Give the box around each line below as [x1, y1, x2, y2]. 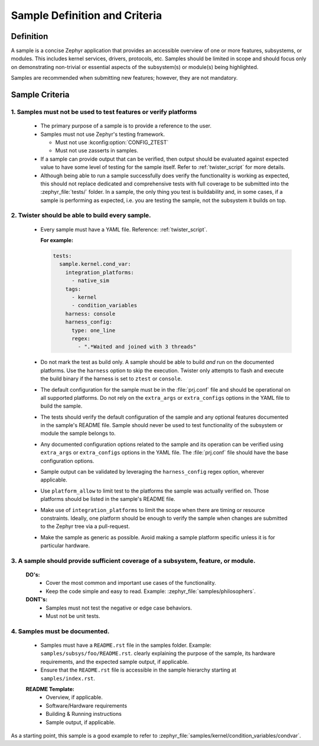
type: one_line [71, 327, 116, 334]
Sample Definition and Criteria [11, 9, 162, 22]
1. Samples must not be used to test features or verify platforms [11, 108, 197, 116]
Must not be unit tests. [45, 613, 100, 620]
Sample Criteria [11, 90, 70, 100]
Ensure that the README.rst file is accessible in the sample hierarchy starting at [40, 666, 236, 673]
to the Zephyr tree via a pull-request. [40, 523, 130, 530]
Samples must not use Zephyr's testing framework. [40, 131, 165, 138]
